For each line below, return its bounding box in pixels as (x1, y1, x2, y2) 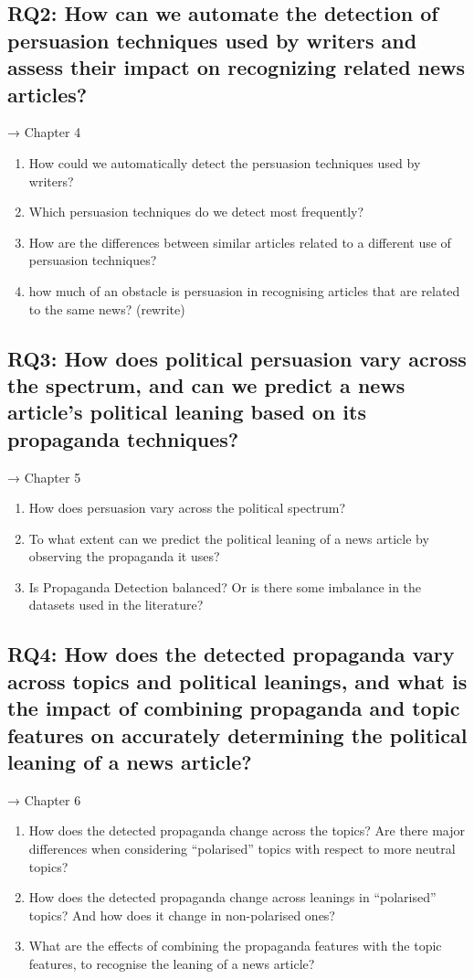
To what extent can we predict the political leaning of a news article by (28, 528, 429, 548)
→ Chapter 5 (7, 467, 81, 486)
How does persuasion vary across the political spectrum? (28, 498, 346, 517)
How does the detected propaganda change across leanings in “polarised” (28, 888, 437, 907)
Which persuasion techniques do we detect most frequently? (28, 202, 364, 221)
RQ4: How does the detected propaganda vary (7, 640, 455, 668)
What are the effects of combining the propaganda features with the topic (28, 936, 442, 955)
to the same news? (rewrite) (28, 299, 185, 318)
